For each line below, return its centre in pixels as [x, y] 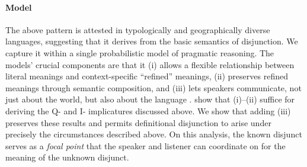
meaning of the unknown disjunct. [67, 157]
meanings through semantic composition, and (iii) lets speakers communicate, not [153, 87]
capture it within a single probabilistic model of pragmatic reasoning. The [140, 52]
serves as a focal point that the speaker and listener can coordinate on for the [145, 145]
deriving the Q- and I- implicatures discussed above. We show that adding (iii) [148, 110]
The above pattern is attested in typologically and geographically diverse [138, 29]
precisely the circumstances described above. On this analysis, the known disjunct [154, 134]
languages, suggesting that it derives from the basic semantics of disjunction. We [152, 41]
